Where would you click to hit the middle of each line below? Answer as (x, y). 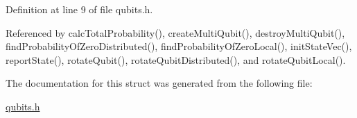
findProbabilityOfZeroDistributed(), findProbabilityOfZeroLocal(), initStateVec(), (179, 46)
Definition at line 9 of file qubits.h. (79, 9)
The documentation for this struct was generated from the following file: (159, 83)
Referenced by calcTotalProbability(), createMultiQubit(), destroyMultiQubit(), (175, 32)
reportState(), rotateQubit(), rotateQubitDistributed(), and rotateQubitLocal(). (176, 59)
